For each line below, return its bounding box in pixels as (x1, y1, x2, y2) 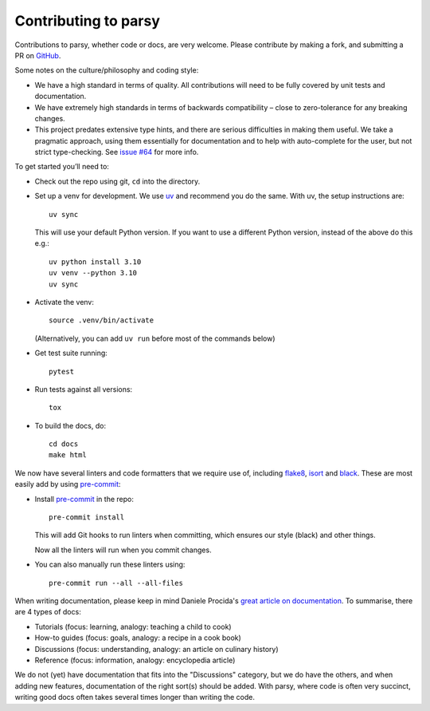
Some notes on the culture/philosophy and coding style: (14, 65, 199, 75)
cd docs (49, 440, 79, 448)
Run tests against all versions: (34, 384, 133, 394)
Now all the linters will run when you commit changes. (34, 545, 212, 555)
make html (49, 451, 87, 460)
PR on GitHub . (14, 50, 61, 60)
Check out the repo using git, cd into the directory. (34, 176, 201, 186)
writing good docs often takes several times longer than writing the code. (14, 693, 255, 702)
